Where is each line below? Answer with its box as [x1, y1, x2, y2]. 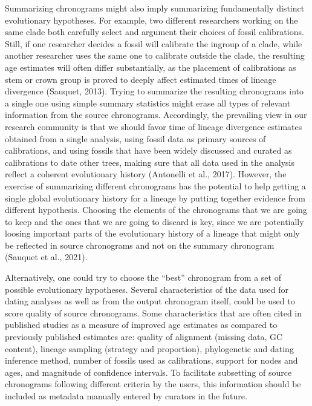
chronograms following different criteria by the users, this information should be [5, 378, 301, 390]
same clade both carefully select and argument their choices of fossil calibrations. [5, 25, 304, 38]
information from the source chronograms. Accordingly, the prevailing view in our [5, 108, 307, 121]
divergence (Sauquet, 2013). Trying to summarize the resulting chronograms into [5, 85, 304, 97]
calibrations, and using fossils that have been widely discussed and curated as [5, 144, 292, 157]
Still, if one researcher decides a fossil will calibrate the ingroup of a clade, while [5, 37, 302, 50]
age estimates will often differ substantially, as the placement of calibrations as [5, 61, 296, 73]
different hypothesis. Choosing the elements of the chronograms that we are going [5, 203, 307, 216]
